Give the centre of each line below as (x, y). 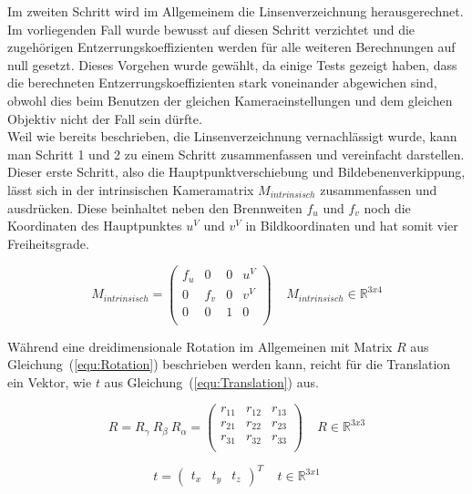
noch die (387, 207)
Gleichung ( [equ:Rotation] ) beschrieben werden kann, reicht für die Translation (229, 364)
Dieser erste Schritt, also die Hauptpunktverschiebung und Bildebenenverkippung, (236, 172)
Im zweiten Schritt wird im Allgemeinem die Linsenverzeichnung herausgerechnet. (236, 11)
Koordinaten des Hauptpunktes (95, 226)
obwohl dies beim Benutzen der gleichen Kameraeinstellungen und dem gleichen (230, 100)
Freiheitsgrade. (48, 243)
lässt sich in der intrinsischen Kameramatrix (131, 189)
